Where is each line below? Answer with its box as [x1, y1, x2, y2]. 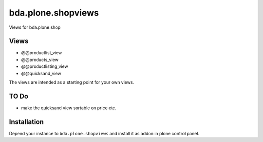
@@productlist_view [21, 50, 62, 56]
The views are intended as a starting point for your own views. [9, 80, 134, 85]
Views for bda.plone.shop [9, 24, 61, 30]
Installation [9, 118, 44, 126]
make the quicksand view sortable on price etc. [21, 105, 116, 111]
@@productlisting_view [21, 63, 68, 69]
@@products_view [21, 57, 58, 62]
